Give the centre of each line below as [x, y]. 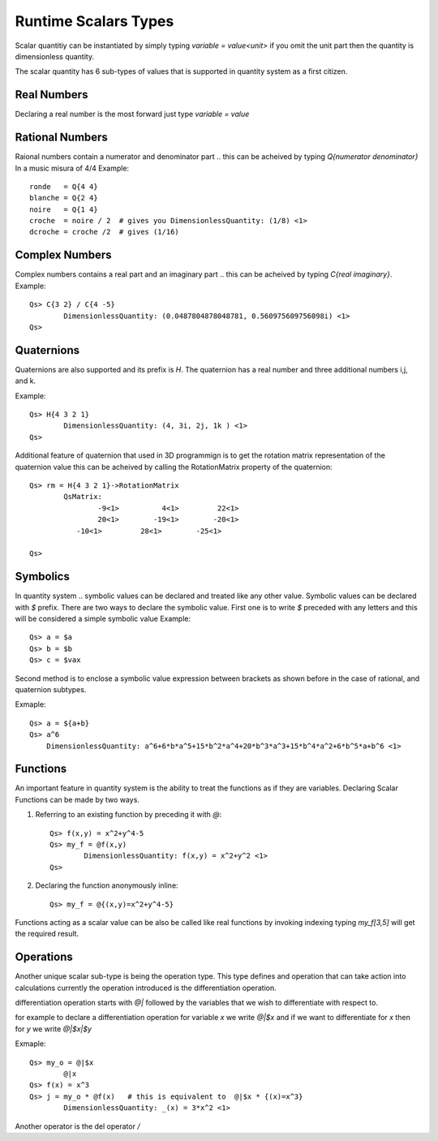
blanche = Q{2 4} [64, 198]
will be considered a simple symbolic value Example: [103, 619]
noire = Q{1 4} [64, 209]
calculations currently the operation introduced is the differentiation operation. [146, 988]
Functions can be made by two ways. [77, 799]
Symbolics [43, 577]
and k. [26, 381]
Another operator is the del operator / [77, 1126]
